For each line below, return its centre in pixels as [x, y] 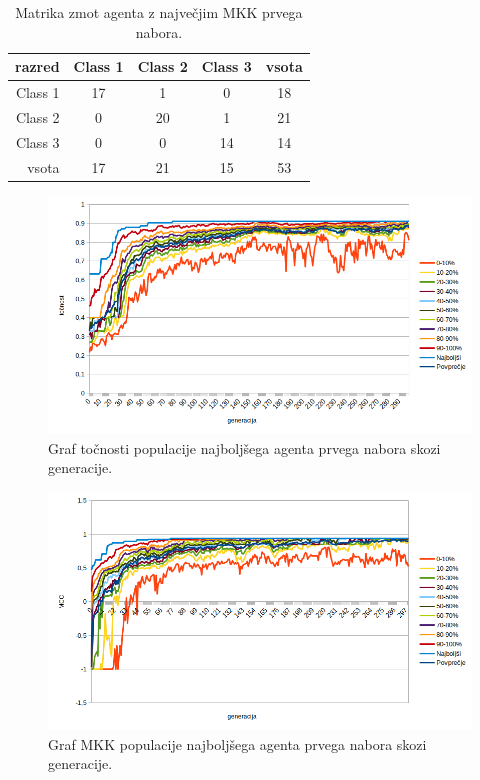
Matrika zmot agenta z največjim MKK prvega [159, 12]
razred [37, 66]
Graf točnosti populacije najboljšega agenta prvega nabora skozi [244, 447]
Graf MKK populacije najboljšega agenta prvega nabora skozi [237, 743]
